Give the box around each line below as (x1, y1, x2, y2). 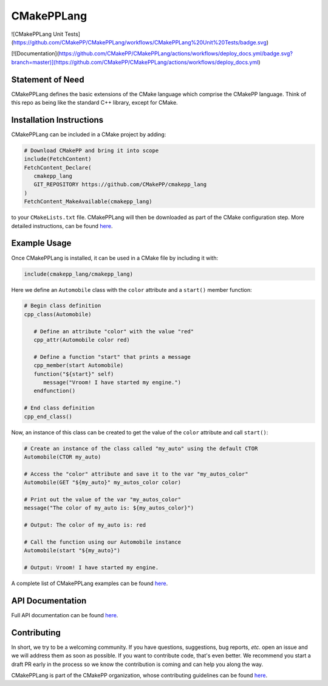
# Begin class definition (24, 302, 101, 310)
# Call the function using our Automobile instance (24, 538, 182, 546)
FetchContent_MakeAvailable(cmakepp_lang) (24, 198, 152, 205)
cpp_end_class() (24, 413, 73, 420)
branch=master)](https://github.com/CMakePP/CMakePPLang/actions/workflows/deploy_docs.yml (11, 58, 259, 66)
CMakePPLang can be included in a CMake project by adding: (11, 131, 166, 138)
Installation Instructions (11, 114, 104, 125)
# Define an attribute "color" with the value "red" (33, 328, 194, 334)
